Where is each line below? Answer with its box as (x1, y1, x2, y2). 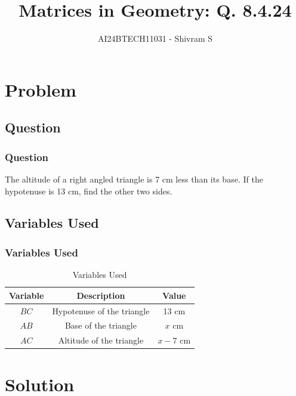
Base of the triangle (64, 319, 137, 332)
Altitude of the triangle (58, 334, 144, 346)
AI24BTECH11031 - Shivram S (97, 32, 213, 45)
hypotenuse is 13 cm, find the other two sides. (5, 184, 172, 197)
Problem (5, 77, 76, 101)
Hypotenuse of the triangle (52, 304, 150, 317)
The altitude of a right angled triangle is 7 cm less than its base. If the (5, 172, 263, 185)
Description (76, 289, 125, 301)
